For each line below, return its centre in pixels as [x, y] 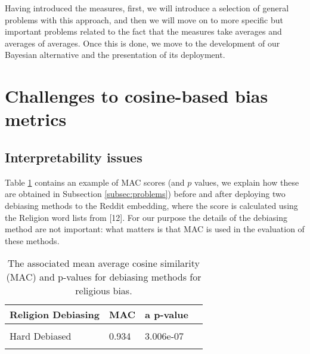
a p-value [167, 315]
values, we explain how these [247, 182]
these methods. [32, 240]
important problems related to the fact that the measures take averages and [143, 31]
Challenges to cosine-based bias [137, 96]
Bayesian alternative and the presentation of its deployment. [115, 55]
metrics [36, 119]
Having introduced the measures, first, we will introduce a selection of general [147, 8]
